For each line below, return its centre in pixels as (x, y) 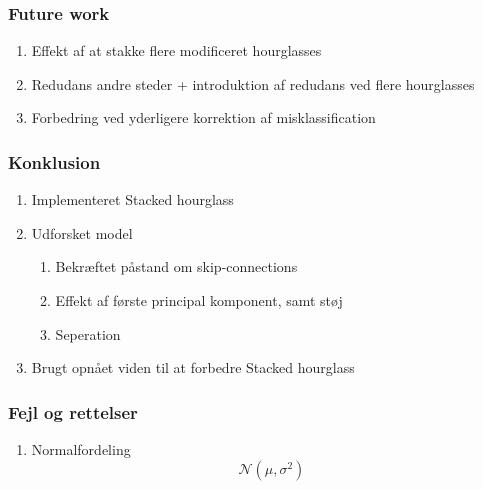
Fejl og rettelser (73, 411)
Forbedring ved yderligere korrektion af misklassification (203, 117)
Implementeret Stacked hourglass (132, 199)
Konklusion (54, 161)
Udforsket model (82, 232)
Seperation (88, 333)
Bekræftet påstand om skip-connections (176, 266)
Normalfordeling (81, 449)
